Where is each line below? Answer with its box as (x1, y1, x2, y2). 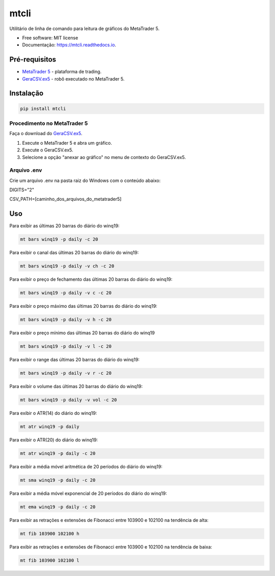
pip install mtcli (20, 106, 66, 112)
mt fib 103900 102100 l (20, 557, 80, 563)
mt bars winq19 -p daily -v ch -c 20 (20, 263, 115, 269)
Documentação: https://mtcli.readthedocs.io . (22, 42, 117, 48)
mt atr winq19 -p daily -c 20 (20, 451, 96, 456)
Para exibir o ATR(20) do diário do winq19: (9, 437, 98, 443)
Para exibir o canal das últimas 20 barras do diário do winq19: (9, 250, 139, 256)
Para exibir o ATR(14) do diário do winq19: (9, 410, 97, 416)
